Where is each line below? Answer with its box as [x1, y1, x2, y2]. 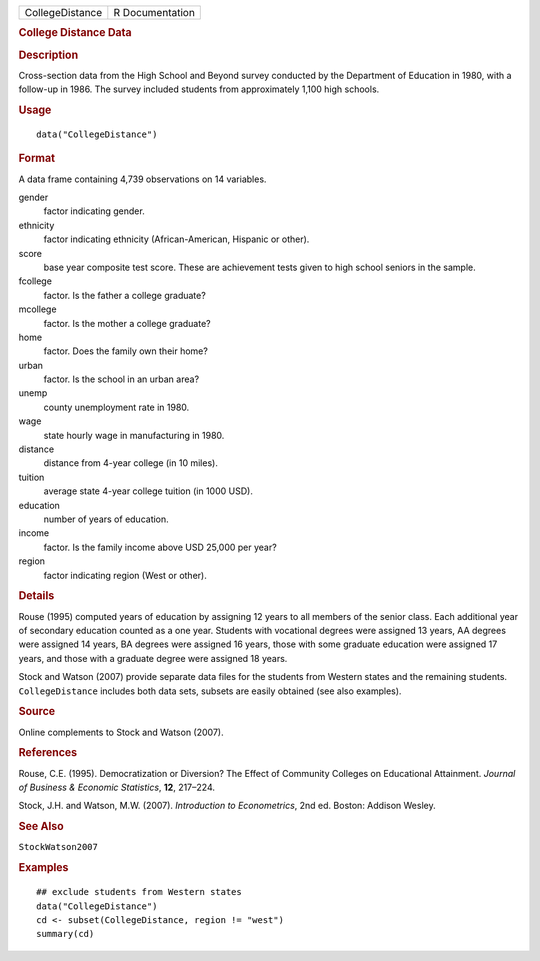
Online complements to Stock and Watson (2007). [18, 726, 224, 738]
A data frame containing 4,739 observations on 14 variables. [18, 173, 267, 185]
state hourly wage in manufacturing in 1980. [43, 429, 225, 441]
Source [18, 705, 56, 719]
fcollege [18, 275, 52, 287]
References [18, 746, 78, 760]
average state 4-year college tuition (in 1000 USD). [43, 485, 254, 497]
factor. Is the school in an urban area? [43, 373, 200, 385]
